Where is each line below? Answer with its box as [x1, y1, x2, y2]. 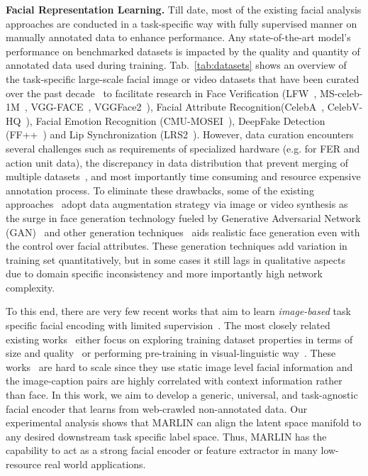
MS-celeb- [320, 85, 363, 100]
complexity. [6, 279, 55, 294]
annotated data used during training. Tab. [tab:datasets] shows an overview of [6, 57, 347, 72]
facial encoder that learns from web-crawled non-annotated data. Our [6, 401, 308, 416]
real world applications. [44, 457, 146, 471]
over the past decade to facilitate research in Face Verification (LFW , [6, 85, 317, 100]
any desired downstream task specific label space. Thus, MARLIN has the [6, 428, 327, 443]
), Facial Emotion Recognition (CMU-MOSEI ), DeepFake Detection [26, 113, 325, 128]
